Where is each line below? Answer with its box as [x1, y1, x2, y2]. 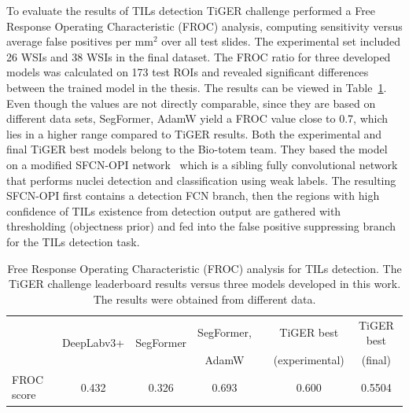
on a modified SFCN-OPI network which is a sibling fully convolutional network [6, 156, 398, 172]
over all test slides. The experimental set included [161, 33, 400, 50]
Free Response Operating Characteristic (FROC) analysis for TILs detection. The [7, 260, 402, 276]
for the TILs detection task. [6, 233, 140, 249]
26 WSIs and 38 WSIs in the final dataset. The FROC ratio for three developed [6, 48, 391, 65]
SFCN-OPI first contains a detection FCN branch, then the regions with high [6, 187, 380, 204]
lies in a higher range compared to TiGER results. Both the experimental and [6, 125, 382, 142]
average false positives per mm [6, 33, 153, 50]
